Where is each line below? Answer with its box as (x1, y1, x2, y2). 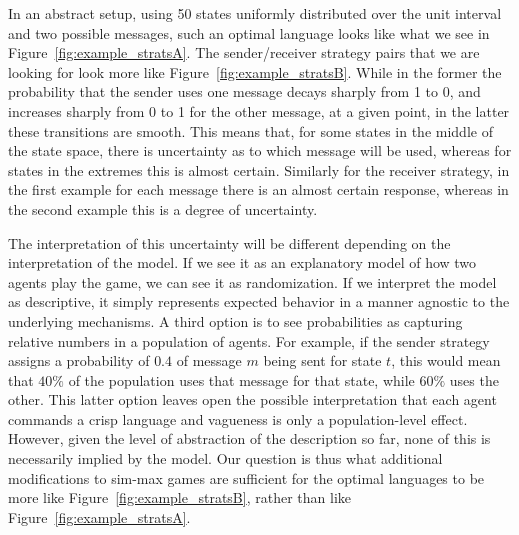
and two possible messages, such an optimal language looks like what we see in (8, 22, 490, 43)
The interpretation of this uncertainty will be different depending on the (8, 232, 451, 253)
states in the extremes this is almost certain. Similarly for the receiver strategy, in (8, 159, 510, 180)
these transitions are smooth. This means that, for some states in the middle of (8, 120, 493, 141)
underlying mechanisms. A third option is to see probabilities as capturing (8, 310, 463, 331)
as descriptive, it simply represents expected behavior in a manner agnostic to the (8, 291, 510, 312)
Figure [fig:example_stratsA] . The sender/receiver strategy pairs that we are (8, 42, 480, 63)
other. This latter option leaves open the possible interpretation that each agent (8, 389, 497, 410)
